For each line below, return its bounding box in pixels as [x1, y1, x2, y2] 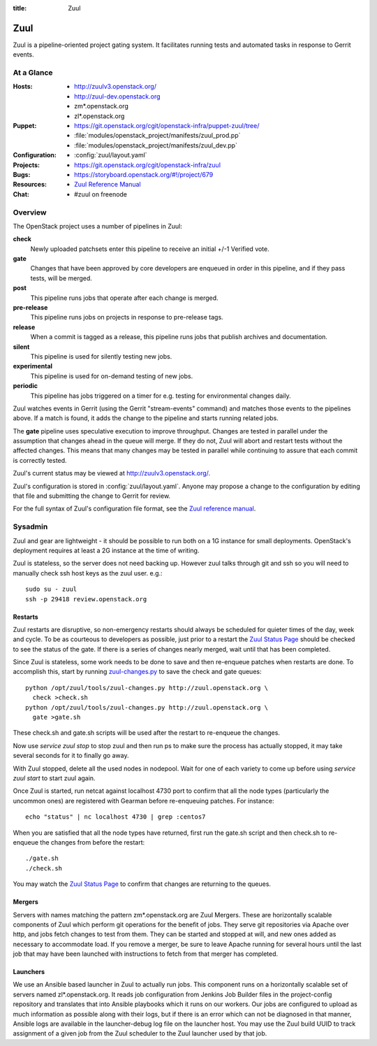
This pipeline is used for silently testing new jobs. [30, 352, 172, 360]
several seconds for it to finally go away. [13, 752, 129, 760]
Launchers [13, 968, 45, 976]
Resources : [13, 180, 47, 189]
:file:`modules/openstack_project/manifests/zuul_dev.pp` [74, 141, 237, 150]
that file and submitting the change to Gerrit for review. [13, 492, 171, 500]
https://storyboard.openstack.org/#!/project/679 [74, 170, 214, 178]
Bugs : [13, 170, 31, 178]
